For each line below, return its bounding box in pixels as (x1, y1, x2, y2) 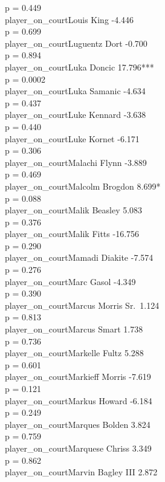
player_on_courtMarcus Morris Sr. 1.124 (5, 298, 160, 311)
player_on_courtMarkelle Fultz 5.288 (5, 346, 144, 359)
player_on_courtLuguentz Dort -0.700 (5, 36, 147, 49)
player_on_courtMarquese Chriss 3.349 (5, 441, 152, 454)
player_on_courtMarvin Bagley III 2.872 (5, 466, 158, 478)
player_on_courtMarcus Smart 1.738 (5, 323, 143, 336)
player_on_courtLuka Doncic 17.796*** (5, 60, 154, 73)
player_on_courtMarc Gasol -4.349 (5, 275, 136, 287)
